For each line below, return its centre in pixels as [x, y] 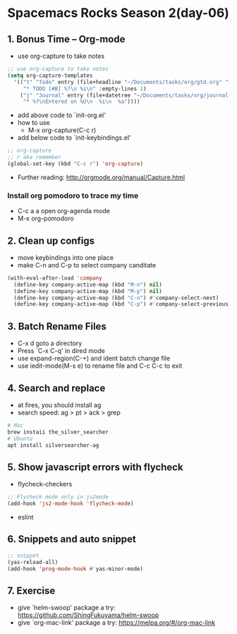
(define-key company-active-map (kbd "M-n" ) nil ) [88, 285]
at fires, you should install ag [59, 405]
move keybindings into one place [66, 257]
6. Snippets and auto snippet [72, 539]
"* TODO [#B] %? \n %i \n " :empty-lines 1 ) [85, 89]
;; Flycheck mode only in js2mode [58, 497]
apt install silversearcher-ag [53, 445]
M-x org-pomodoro [45, 219]
